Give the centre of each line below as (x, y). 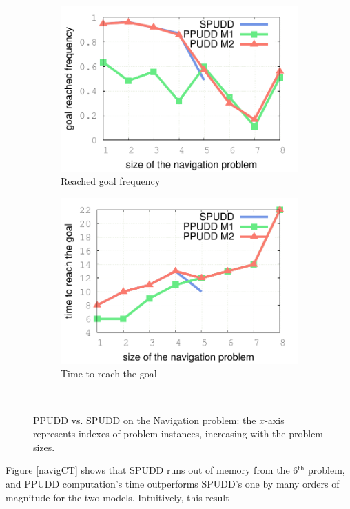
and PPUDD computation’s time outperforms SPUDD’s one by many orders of (173, 483)
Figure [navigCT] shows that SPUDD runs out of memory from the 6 (152, 470)
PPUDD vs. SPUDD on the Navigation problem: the (145, 420)
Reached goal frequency (111, 181)
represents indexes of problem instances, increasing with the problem (178, 433)
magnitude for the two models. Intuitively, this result (117, 497)
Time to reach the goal (109, 373)
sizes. (44, 447)
